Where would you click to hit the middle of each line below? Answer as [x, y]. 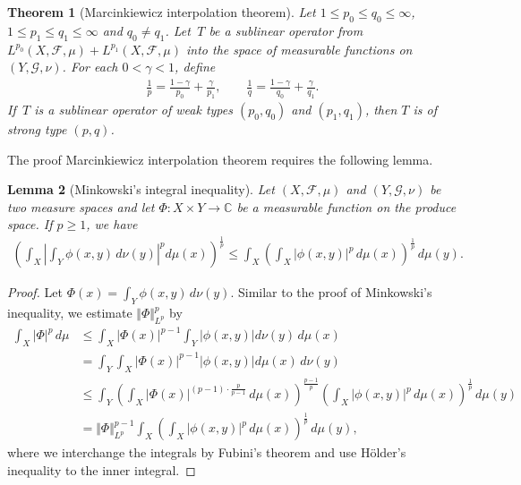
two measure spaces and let [81, 206]
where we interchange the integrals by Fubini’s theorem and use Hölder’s [207, 452]
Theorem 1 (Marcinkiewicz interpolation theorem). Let [162, 12]
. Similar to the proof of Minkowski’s [331, 292]
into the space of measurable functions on [299, 49]
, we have [112, 224]
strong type [37, 128]
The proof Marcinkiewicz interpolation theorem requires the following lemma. [220, 159]
